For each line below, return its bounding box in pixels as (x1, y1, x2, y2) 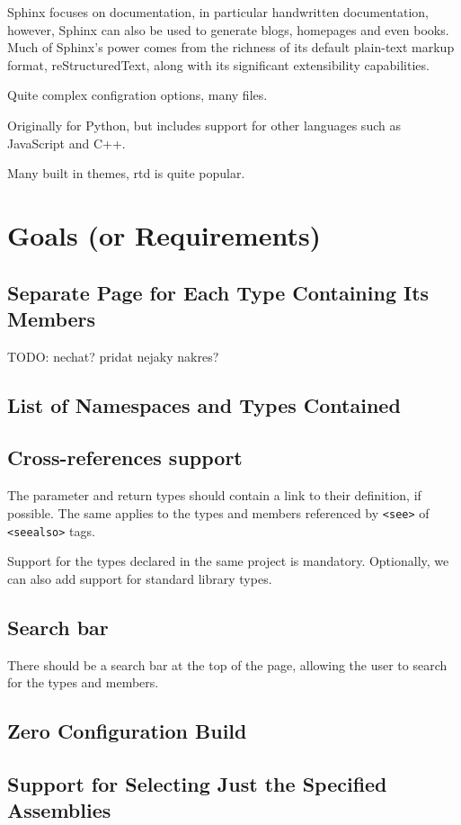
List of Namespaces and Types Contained (7, 390, 401, 418)
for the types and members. (7, 673, 159, 692)
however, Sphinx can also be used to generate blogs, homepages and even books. (7, 20, 449, 39)
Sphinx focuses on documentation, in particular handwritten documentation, (7, 3, 429, 21)
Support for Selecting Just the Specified (7, 769, 387, 797)
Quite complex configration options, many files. (7, 85, 268, 104)
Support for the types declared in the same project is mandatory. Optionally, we (7, 551, 449, 570)
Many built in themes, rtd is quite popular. (7, 164, 245, 183)
